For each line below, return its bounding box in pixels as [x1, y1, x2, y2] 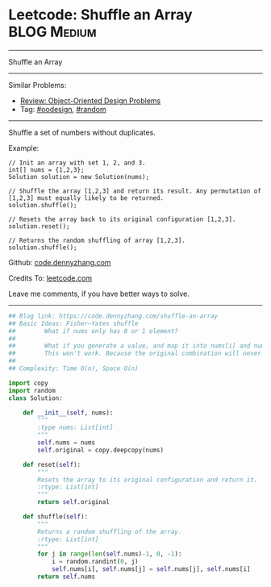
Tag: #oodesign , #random [19, 104, 106, 114]
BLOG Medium [8, 23, 97, 41]
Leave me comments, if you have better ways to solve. [8, 289, 190, 298]
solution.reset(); [8, 222, 70, 231]
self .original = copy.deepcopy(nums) [37, 446, 164, 454]
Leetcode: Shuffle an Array [8, 6, 193, 24]
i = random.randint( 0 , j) [51, 558, 139, 566]
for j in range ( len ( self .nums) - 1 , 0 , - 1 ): [37, 550, 182, 558]
